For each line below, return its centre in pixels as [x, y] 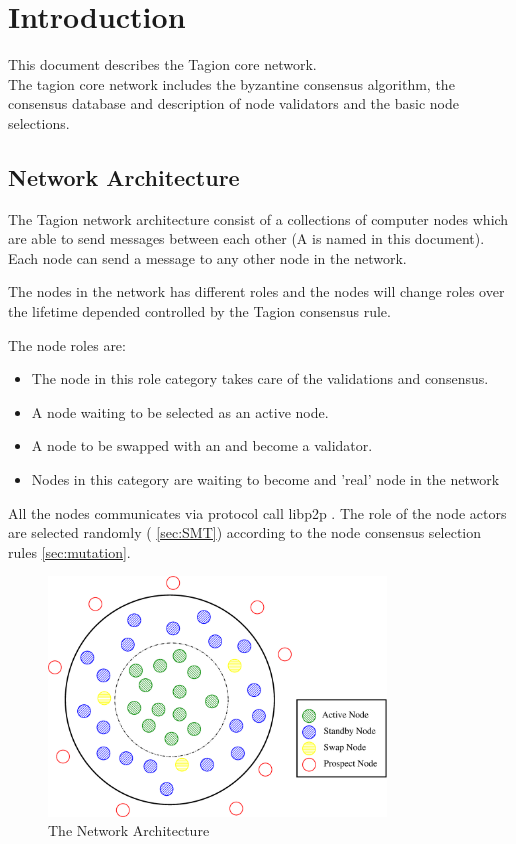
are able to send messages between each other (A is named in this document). [246, 238]
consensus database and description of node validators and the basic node [233, 103]
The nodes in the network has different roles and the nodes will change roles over [256, 291]
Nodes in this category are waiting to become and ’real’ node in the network [265, 479]
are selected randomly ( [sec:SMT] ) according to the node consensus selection [245, 532]
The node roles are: [67, 344]
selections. [39, 122]
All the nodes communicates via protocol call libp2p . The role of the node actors [257, 512]
